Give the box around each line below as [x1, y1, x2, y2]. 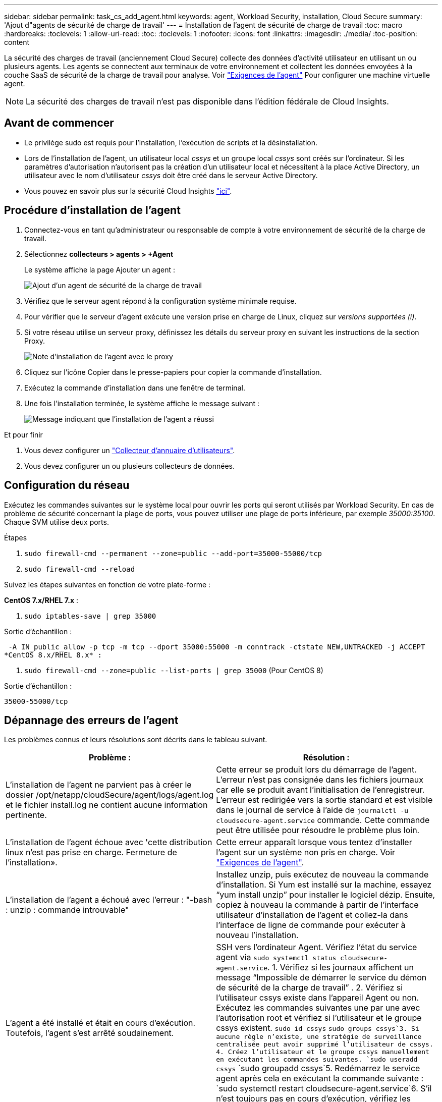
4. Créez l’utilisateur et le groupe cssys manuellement [216, 1048, 429, 1056]
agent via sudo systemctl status [216, 952, 337, 963]
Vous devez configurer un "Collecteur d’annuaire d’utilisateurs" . [24, 446, 235, 455]
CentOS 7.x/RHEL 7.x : [4, 595, 78, 604]
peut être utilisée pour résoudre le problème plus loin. [216, 825, 420, 836]
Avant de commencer [4, 117, 114, 130]
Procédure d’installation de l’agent [4, 204, 181, 217]
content [4, 38, 30, 46]
